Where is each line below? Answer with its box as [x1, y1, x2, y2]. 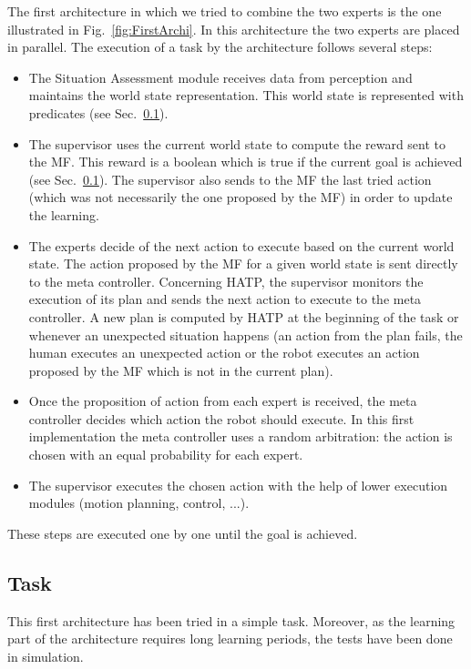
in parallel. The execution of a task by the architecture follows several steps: [7, 37, 433, 56]
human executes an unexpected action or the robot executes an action [28, 343, 420, 362]
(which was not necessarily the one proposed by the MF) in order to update [28, 188, 453, 207]
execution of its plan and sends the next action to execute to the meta [28, 289, 422, 309]
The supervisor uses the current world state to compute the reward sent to [28, 134, 446, 153]
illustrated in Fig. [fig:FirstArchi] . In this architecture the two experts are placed [7, 19, 460, 38]
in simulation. [7, 646, 84, 665]
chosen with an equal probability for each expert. [28, 445, 303, 464]
